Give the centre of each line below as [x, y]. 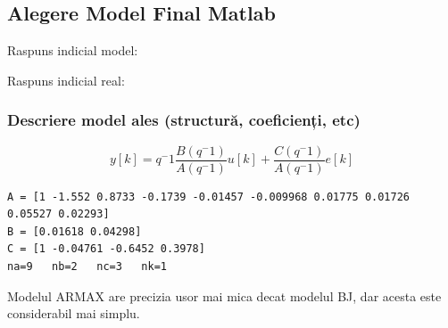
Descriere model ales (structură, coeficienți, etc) [184, 120]
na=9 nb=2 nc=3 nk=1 [87, 267]
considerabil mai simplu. [74, 313]
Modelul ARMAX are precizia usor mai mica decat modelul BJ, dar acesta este [224, 295]
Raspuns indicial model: [73, 50]
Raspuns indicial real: [66, 80]
